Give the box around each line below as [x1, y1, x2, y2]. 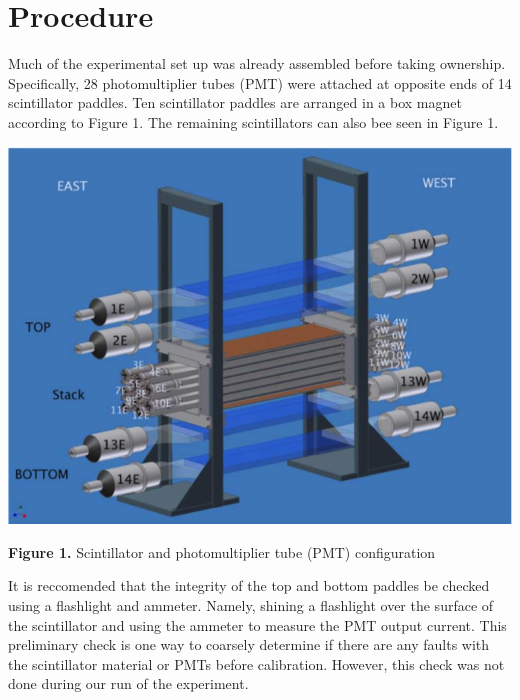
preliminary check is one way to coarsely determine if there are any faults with [8, 634, 490, 655]
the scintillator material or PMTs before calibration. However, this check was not [8, 653, 505, 674]
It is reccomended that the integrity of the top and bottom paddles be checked [8, 575, 490, 596]
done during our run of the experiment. [8, 673, 249, 694]
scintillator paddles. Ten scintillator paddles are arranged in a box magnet [8, 92, 462, 113]
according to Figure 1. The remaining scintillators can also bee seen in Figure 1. [8, 111, 499, 132]
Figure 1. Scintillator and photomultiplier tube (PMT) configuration [8, 541, 436, 562]
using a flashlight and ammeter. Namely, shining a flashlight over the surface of [8, 594, 494, 615]
